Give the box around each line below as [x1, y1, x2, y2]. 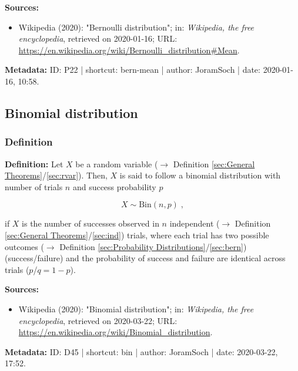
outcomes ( [5, 240, 44, 252]
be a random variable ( [75, 157, 158, 170]
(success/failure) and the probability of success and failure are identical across [5, 252, 286, 264]
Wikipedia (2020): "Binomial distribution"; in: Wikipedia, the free [18, 302, 254, 315]
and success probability [72, 180, 156, 193]
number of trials [5, 180, 63, 193]
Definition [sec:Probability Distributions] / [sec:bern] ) [59, 240, 247, 252]
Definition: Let [5, 157, 63, 170]
